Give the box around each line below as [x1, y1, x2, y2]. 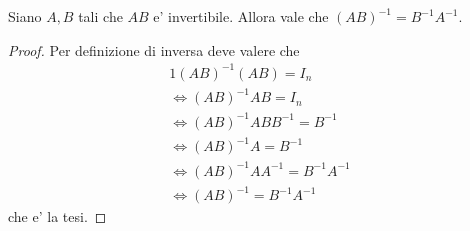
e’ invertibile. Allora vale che [153, 6, 329, 26]
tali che [78, 6, 123, 26]
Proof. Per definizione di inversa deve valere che [8, 39, 300, 60]
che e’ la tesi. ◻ [8, 206, 107, 227]
